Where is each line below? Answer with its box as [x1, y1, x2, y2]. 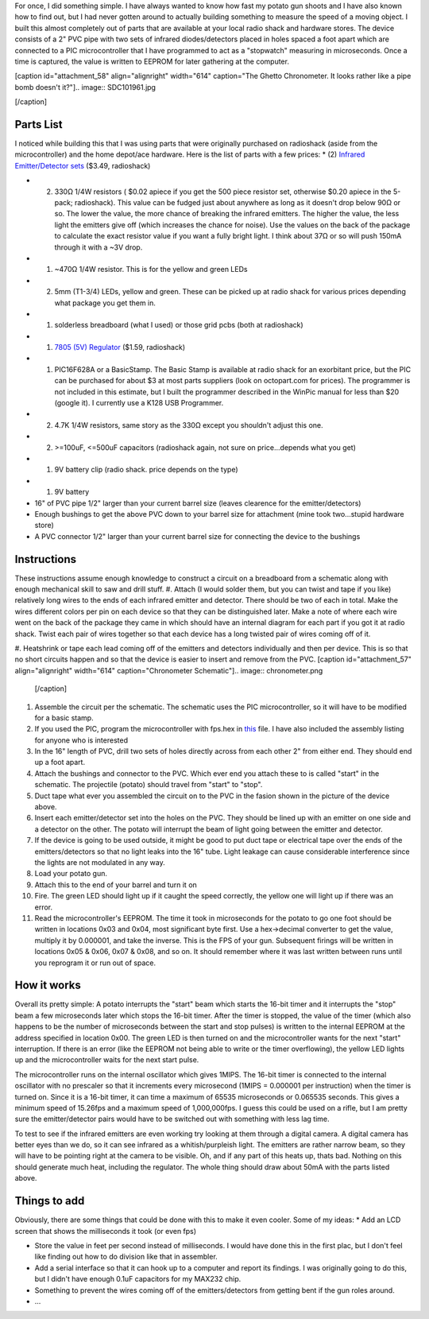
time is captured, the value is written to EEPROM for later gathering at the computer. [14, 56, 290, 66]
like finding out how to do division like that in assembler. [34, 1252, 218, 1262]
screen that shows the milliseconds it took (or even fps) [14, 1226, 197, 1236]
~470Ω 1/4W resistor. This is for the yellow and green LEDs [54, 265, 248, 274]
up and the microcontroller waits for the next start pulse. [14, 1055, 199, 1065]
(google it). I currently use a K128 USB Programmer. [54, 398, 224, 408]
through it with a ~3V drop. [54, 242, 143, 252]
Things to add [14, 1194, 85, 1208]
